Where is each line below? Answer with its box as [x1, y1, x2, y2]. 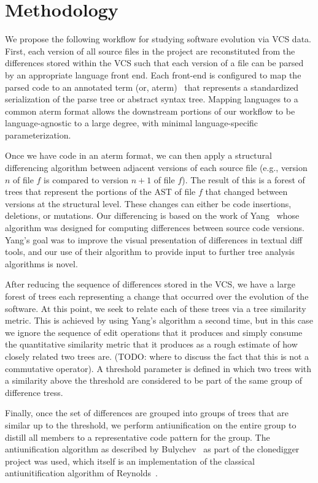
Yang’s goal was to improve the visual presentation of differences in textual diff [5, 233, 303, 246]
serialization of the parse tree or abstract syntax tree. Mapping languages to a [5, 93, 298, 105]
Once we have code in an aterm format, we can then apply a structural [5, 149, 272, 162]
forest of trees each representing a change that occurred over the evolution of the [5, 290, 309, 302]
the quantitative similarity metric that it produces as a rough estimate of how [5, 338, 298, 351]
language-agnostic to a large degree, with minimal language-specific [5, 116, 258, 129]
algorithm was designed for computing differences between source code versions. [5, 221, 304, 234]
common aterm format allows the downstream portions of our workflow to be [5, 104, 295, 117]
